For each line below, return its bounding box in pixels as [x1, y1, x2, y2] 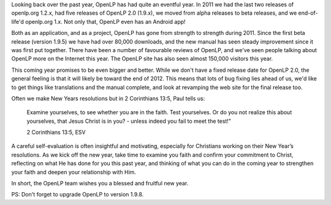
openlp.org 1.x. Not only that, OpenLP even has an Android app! [25, 18, 186, 25]
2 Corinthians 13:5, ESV [26, 129, 86, 136]
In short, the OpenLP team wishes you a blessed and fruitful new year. [11, 180, 189, 187]
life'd [11, 18, 25, 25]
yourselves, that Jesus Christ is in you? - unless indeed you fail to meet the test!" [26, 117, 231, 125]
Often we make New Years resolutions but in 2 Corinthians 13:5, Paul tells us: [11, 95, 205, 102]
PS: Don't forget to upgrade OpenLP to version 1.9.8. [11, 191, 144, 198]
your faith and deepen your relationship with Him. [11, 168, 136, 176]
